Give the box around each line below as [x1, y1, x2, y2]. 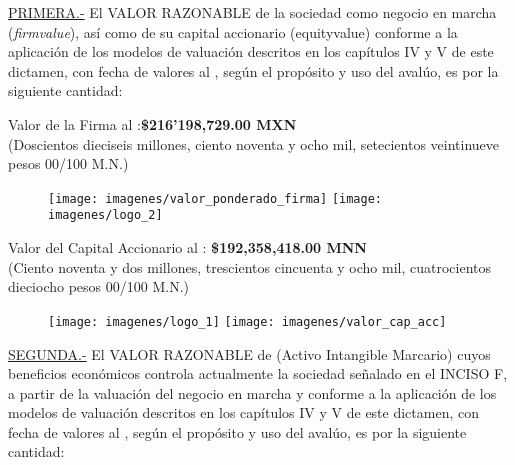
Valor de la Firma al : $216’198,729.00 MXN [8, 113, 297, 134]
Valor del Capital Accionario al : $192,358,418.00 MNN [8, 237, 367, 258]
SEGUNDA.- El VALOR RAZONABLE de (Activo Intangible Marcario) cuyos [8, 343, 491, 364]
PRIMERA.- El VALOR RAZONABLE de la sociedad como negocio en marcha [8, 2, 497, 22]
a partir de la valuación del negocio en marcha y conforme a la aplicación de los [8, 382, 497, 403]
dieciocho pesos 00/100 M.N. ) [8, 276, 189, 297]
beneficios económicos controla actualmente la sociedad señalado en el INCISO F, [8, 363, 508, 384]
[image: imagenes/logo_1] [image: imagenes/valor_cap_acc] [48, 314, 447, 329]
